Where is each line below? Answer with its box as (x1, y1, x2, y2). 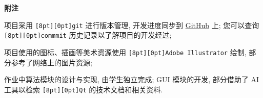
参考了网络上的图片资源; (11, 57, 92, 67)
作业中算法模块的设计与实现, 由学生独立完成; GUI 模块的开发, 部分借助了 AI (4, 74, 259, 85)
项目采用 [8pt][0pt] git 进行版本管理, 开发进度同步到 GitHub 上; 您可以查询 (4, 19, 259, 30)
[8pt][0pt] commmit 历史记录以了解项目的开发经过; (4, 30, 172, 40)
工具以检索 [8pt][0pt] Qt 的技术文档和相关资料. (4, 84, 163, 94)
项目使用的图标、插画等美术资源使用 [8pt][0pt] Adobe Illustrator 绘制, (4, 46, 247, 57)
